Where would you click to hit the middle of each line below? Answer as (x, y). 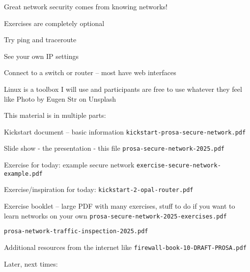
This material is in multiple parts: (55, 115)
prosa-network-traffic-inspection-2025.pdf (76, 231)
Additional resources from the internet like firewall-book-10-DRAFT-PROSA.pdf (125, 247)
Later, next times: (31, 263)
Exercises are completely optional (54, 23)
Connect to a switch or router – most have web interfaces (90, 72)
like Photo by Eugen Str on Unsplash (60, 98)
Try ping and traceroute (40, 40)
